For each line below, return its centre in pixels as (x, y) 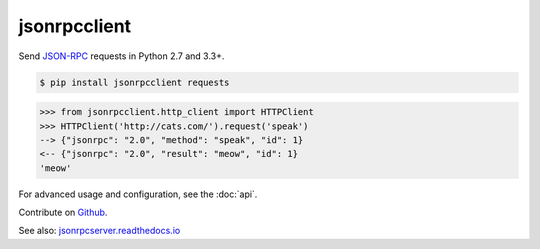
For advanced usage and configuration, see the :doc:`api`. (138, 194)
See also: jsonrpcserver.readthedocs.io (99, 231)
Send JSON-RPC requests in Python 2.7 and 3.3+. (121, 56)
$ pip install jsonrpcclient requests (134, 82)
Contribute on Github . (63, 212)
